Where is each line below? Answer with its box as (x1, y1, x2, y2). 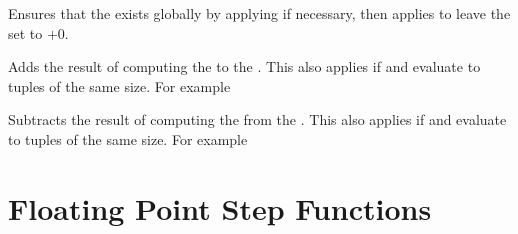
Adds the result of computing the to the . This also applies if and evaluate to (8, 56, 481, 77)
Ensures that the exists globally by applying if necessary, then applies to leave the (8, 3, 511, 23)
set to (8, 22, 43, 43)
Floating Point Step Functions (8, 187, 432, 228)
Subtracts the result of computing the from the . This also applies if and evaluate (8, 109, 507, 130)
